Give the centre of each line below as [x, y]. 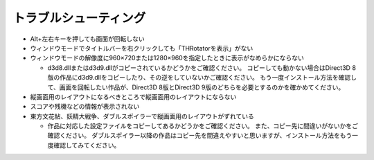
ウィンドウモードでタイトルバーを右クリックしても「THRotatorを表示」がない [142, 48]
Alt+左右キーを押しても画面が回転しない [87, 39]
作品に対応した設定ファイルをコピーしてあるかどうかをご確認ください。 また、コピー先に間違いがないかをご [203, 126]
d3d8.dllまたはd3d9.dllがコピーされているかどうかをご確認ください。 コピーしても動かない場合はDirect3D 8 [202, 68]
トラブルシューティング [79, 18]
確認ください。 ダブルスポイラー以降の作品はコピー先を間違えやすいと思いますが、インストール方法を [194, 136]
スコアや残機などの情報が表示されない [85, 107]
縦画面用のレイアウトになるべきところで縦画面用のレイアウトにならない [133, 96]
